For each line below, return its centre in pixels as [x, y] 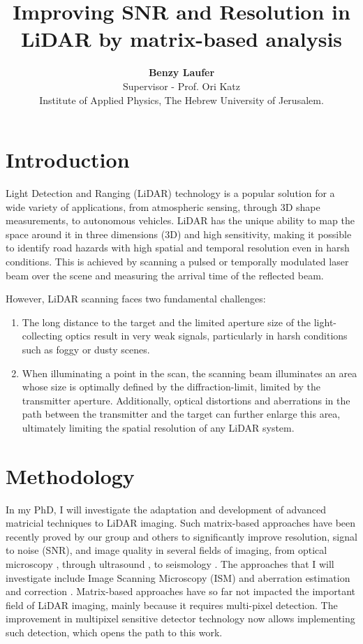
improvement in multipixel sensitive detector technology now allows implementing [180, 619]
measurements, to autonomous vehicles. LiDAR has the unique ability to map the [180, 220]
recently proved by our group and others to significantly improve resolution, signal [181, 536]
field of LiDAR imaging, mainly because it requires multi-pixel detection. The [172, 605]
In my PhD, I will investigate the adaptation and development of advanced [166, 509]
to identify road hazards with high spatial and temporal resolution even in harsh [178, 248]
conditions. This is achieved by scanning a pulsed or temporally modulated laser [177, 261]
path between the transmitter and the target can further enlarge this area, [181, 414]
